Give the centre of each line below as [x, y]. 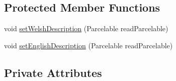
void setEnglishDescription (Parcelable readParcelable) [89, 45]
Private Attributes [53, 72]
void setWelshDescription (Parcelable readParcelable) [86, 28]
